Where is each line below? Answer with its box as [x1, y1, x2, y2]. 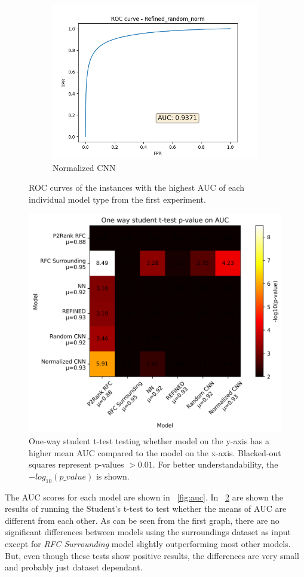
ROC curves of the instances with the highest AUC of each [29, 181, 244, 194]
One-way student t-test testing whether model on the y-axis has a [29, 435, 269, 447]
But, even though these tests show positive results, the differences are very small [5, 549, 299, 561]
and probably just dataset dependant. [5, 561, 143, 573]
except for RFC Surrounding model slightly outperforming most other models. [5, 537, 291, 549]
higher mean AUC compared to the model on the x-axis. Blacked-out [29, 446, 281, 459]
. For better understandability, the [152, 458, 278, 471]
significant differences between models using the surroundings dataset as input [5, 526, 291, 538]
